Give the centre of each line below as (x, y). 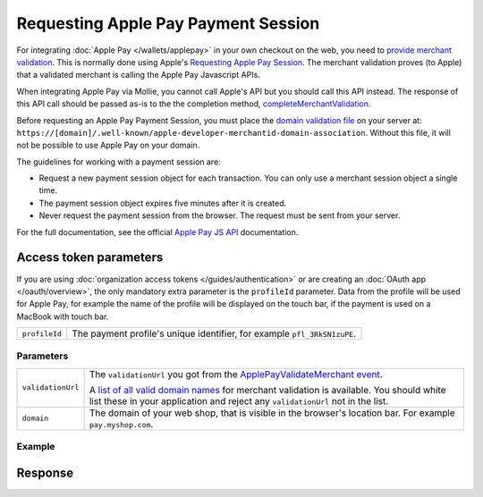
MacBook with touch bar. (63, 316)
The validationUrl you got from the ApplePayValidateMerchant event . (236, 374)
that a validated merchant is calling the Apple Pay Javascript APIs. (139, 75)
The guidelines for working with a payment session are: (119, 162)
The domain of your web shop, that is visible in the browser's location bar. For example (272, 413)
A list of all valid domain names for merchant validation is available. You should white (267, 390)
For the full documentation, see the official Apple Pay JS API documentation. (157, 232)
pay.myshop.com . (121, 424)
